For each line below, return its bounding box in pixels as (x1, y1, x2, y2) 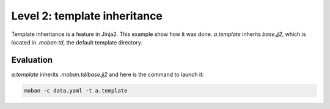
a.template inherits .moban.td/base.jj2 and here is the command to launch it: (11, 71, 204, 78)
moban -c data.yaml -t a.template (24, 87, 128, 94)
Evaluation (11, 55, 53, 65)
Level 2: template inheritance (11, 9, 163, 23)
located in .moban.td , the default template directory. (11, 38, 143, 46)
